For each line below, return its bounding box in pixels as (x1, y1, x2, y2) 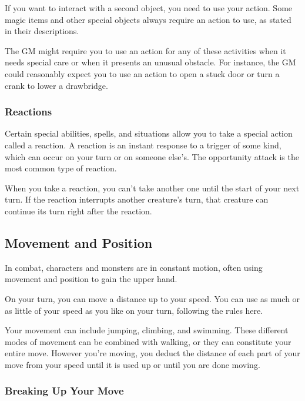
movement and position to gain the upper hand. (5, 273, 177, 285)
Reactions (5, 104, 52, 119)
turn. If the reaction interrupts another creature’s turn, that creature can (5, 193, 269, 206)
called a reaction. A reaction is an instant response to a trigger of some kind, (5, 138, 281, 151)
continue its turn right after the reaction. (5, 204, 152, 217)
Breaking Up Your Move (5, 383, 124, 398)
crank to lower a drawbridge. (5, 79, 108, 91)
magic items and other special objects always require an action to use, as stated (5, 13, 291, 25)
